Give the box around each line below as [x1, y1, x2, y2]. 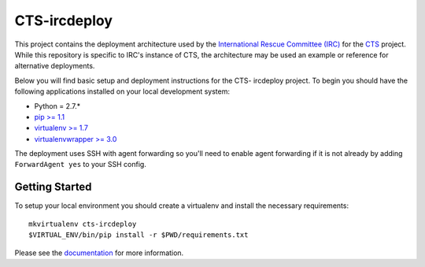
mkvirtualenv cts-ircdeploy [28, 219, 137, 228]
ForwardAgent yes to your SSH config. [14, 160, 147, 169]
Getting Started [14, 180, 92, 194]
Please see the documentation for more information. [14, 248, 184, 258]
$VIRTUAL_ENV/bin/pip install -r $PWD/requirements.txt [28, 231, 249, 239]
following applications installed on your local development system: [14, 87, 231, 96]
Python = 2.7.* [34, 101, 81, 110]
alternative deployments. [14, 61, 95, 71]
